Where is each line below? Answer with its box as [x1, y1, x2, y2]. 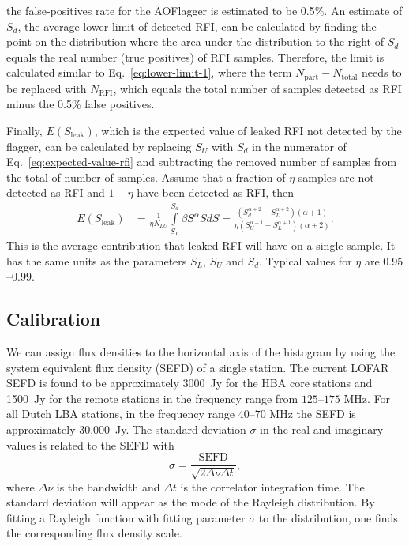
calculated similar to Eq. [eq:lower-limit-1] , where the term [6, 64, 292, 81]
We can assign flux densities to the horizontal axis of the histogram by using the [6, 343, 396, 360]
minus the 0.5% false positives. [6, 96, 155, 112]
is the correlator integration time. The [180, 478, 365, 495]
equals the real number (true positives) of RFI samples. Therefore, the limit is [6, 48, 385, 65]
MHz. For [343, 390, 391, 406]
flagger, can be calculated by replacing [6, 137, 192, 154]
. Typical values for [259, 252, 352, 269]
